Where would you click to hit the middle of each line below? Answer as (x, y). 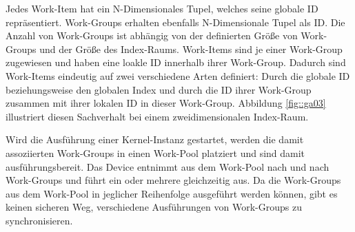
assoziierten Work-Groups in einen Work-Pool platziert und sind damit (155, 152)
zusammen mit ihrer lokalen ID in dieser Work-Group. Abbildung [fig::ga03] (166, 103)
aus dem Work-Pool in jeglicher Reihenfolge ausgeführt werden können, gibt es (172, 193)
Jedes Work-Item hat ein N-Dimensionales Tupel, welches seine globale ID (162, 8)
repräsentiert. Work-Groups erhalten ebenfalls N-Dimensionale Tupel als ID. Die (175, 22)
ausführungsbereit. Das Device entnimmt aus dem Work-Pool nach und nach (168, 166)
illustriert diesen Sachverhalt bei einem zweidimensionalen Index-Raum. (157, 116)
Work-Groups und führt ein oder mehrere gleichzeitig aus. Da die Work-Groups (173, 180)
